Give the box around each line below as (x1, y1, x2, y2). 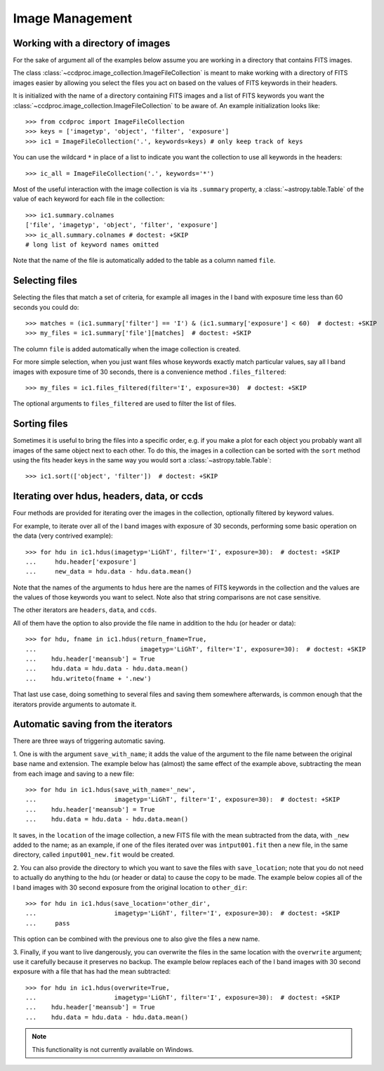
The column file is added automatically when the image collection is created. (13, 344, 241, 353)
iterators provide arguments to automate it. (13, 700, 137, 708)
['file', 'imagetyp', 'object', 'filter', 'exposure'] (25, 221, 218, 229)
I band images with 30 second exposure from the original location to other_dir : (13, 883, 248, 892)
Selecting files (13, 275, 77, 287)
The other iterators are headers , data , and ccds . (13, 606, 157, 614)
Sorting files (13, 418, 68, 430)
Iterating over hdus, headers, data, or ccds (13, 491, 204, 502)
